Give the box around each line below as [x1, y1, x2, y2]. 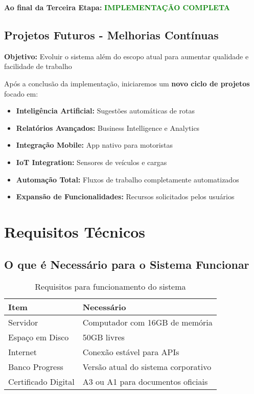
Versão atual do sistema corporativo [82, 361, 212, 373]
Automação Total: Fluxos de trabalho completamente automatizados [16, 174, 239, 184]
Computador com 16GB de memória [82, 316, 213, 329]
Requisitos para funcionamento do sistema [35, 281, 186, 293]
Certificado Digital [8, 376, 75, 388]
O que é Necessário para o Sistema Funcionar [4, 256, 249, 272]
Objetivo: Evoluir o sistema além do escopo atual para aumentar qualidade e [4, 51, 249, 61]
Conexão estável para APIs [82, 346, 179, 358]
